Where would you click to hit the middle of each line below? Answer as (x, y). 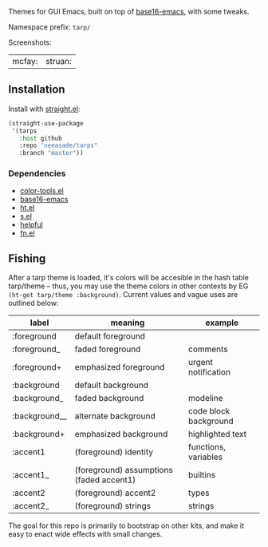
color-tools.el (41, 191)
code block (209, 411)
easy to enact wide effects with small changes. (85, 534)
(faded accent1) (105, 480)
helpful (32, 225)
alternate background (115, 416)
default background (112, 385)
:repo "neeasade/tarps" (58, 146)
